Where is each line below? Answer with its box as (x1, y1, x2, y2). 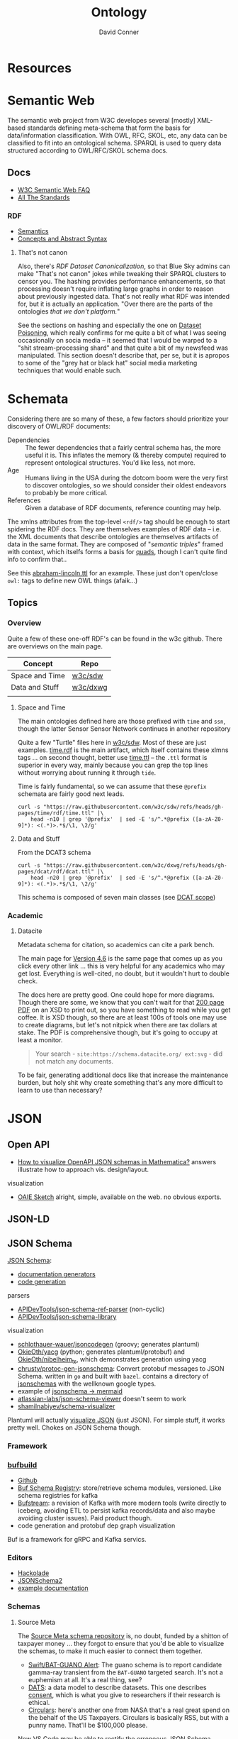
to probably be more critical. (25, 488, 108, 497)
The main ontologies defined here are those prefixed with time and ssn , (17, 717, 226, 725)
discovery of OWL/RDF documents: (7, 421, 111, 430)
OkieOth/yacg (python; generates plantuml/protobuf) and (17, 1347, 186, 1356)
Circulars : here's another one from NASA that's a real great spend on (28, 1706, 230, 1714)
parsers (7, 1291, 30, 1300)
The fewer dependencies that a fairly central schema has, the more (25, 443, 221, 451)
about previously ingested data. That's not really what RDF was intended (17, 292, 230, 300)
